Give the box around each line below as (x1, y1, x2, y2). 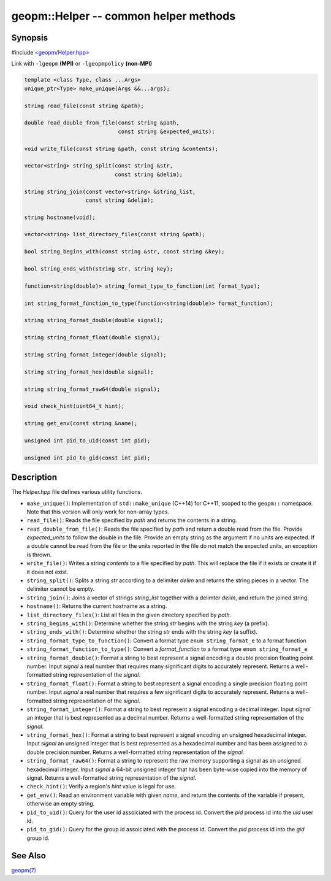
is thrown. (26, 551, 52, 558)
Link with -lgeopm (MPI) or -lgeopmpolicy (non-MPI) (11, 60, 153, 67)
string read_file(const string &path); (24, 102, 144, 109)
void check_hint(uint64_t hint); (24, 402, 125, 410)
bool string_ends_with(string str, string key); (24, 266, 173, 272)
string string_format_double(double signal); (24, 317, 164, 324)
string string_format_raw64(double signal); (24, 385, 161, 393)
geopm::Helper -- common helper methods (11, 9, 236, 23)
